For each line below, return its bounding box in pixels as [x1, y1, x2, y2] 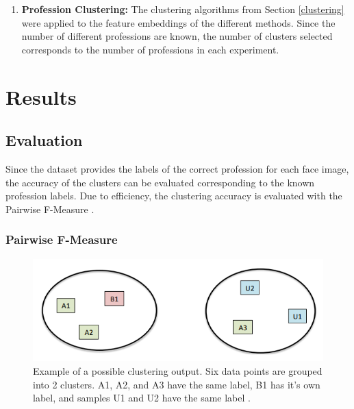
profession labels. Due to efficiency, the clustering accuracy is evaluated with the [5, 188, 342, 203]
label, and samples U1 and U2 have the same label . [33, 391, 251, 405]
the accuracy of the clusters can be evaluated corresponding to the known [5, 175, 315, 189]
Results [5, 82, 77, 110]
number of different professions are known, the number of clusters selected [21, 29, 333, 43]
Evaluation [5, 129, 83, 151]
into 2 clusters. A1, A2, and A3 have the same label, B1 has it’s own [33, 377, 320, 391]
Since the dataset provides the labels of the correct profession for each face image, [5, 161, 349, 175]
